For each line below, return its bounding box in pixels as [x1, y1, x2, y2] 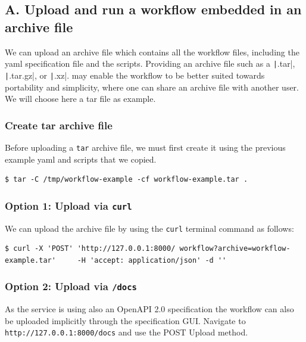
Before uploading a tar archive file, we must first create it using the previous [5, 141, 286, 153]
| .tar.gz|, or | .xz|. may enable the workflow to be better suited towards [5, 69, 265, 81]
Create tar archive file [5, 117, 113, 132]
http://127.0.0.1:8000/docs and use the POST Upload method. [5, 326, 248, 338]
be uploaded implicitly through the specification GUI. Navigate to [5, 314, 246, 327]
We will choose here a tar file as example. [5, 92, 156, 105]
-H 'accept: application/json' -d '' [77, 256, 227, 265]
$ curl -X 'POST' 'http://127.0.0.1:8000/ [5, 244, 176, 253]
